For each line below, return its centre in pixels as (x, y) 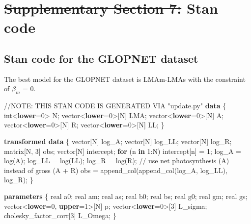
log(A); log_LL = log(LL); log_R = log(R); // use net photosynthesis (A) (117, 161)
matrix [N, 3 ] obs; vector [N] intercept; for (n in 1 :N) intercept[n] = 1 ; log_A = (123, 151)
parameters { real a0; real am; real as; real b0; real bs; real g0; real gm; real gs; (126, 196)
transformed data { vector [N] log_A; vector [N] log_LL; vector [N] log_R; (118, 141)
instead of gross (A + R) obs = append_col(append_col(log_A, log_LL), (116, 170)
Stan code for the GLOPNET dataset (101, 58)
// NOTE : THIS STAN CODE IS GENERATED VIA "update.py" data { (115, 106)
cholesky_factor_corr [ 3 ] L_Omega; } (60, 215)
